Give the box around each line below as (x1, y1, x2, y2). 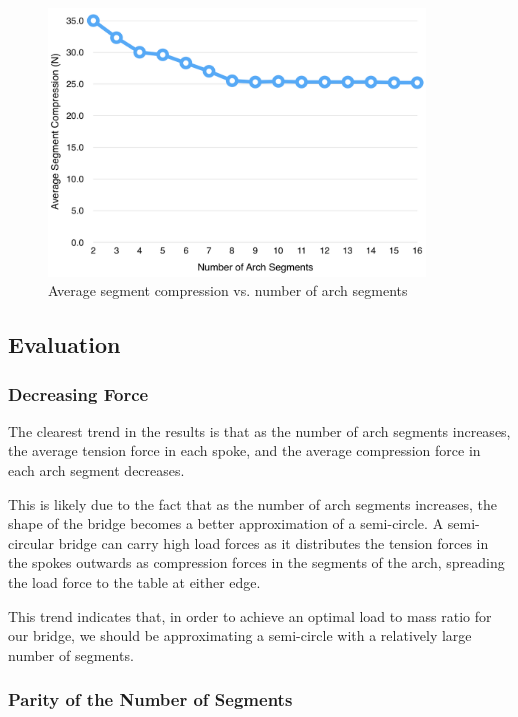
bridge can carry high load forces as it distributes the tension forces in (58, 532, 489, 553)
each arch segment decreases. (8, 460, 185, 481)
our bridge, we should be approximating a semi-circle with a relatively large (8, 625, 472, 646)
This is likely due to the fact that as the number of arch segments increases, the (8, 493, 498, 514)
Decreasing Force (8, 381, 149, 406)
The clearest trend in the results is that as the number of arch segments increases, (8, 420, 511, 441)
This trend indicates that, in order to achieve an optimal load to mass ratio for (8, 605, 492, 626)
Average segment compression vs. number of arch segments (48, 280, 408, 301)
